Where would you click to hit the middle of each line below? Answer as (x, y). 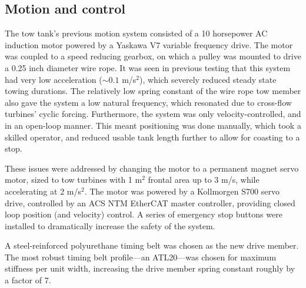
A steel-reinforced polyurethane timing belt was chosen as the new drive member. (152, 245)
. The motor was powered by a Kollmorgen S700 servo (182, 191)
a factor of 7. (28, 280)
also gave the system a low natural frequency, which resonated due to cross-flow (148, 102)
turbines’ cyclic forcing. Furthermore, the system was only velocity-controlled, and (153, 114)
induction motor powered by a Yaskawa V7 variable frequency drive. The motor (149, 44)
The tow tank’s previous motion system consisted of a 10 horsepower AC (136, 33)
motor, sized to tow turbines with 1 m (74, 180)
